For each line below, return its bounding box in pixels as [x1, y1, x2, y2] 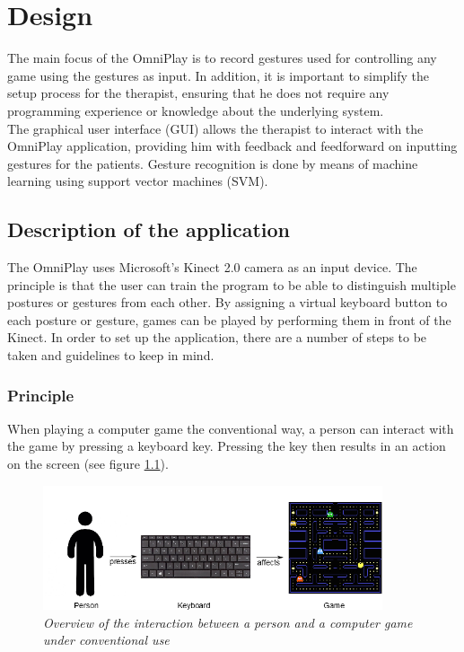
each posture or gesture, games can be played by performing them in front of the [7, 310, 451, 329]
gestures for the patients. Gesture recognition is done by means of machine [7, 154, 418, 172]
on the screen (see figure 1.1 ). [7, 454, 169, 473]
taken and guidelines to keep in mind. [7, 346, 214, 365]
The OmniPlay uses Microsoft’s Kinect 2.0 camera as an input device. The [7, 258, 417, 277]
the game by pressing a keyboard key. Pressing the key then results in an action [7, 436, 446, 455]
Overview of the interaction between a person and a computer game [43, 612, 413, 631]
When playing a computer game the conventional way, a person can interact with [7, 419, 454, 437]
